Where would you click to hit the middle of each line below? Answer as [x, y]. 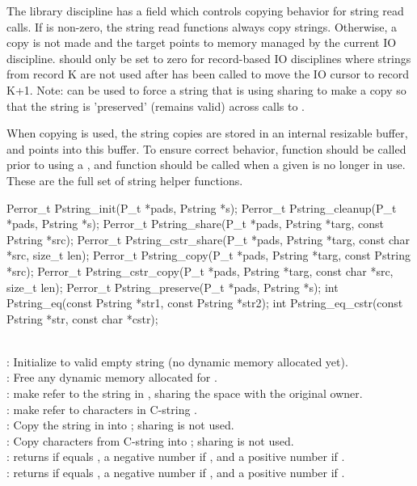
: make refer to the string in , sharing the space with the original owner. [185, 393]
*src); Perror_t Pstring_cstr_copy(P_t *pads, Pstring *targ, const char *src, [200, 270]
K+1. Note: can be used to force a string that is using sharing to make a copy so [206, 89]
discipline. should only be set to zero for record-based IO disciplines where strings [209, 58]
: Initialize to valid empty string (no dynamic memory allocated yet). [177, 361]
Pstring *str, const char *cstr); [82, 318]
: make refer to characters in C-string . [102, 409]
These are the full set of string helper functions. [125, 180]
